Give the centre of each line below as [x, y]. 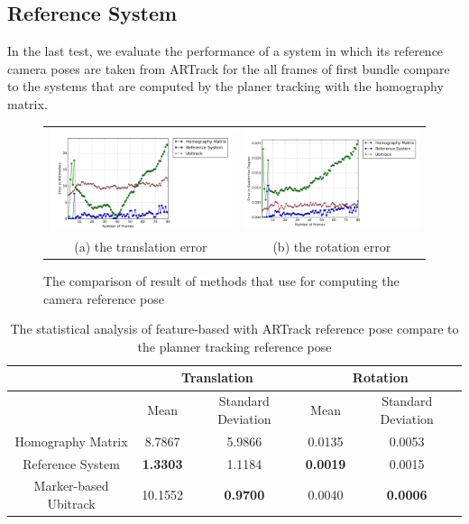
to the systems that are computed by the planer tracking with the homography [225, 86]
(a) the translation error [141, 247]
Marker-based [71, 486]
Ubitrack [71, 504]
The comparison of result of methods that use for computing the [221, 281]
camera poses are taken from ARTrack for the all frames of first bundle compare [229, 68]
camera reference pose [104, 298]
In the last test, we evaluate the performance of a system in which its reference [225, 51]
